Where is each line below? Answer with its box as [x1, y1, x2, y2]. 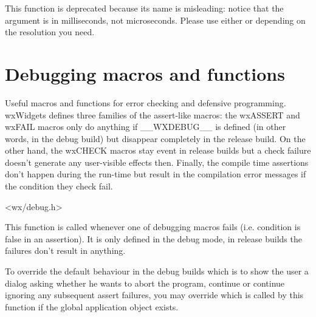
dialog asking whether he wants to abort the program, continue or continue [5, 276, 285, 289]
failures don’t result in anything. [5, 244, 126, 257]
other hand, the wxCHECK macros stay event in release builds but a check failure [5, 144, 311, 157]
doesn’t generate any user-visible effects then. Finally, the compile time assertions [5, 155, 309, 168]
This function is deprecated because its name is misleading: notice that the [5, 2, 284, 14]
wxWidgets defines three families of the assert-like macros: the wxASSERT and [5, 108, 300, 121]
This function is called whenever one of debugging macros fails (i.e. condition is [5, 220, 301, 233]
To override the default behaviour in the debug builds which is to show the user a [5, 265, 309, 278]
